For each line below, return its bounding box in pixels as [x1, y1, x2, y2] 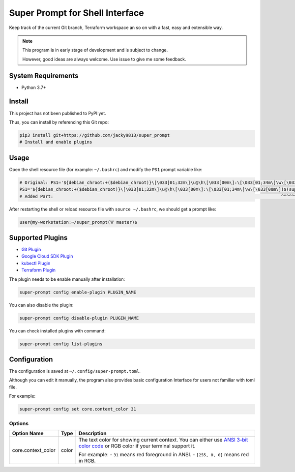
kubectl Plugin [21, 260, 51, 266]
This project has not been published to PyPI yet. [9, 110, 107, 116]
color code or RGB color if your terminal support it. [79, 442, 196, 449]
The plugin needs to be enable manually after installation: [9, 276, 125, 282]
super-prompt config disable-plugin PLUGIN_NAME [19, 315, 139, 321]
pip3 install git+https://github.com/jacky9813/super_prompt [19, 132, 170, 138]
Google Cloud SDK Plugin [21, 253, 73, 259]
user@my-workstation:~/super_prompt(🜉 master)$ [19, 219, 138, 225]
